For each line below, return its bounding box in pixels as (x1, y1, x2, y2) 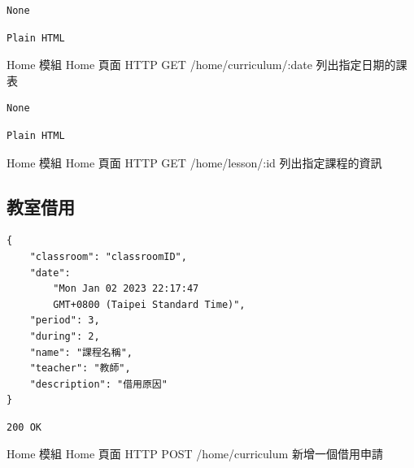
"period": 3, (29, 314, 100, 327)
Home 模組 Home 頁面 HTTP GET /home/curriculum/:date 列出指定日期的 (7, 56, 396, 73)
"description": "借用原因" (29, 378, 168, 390)
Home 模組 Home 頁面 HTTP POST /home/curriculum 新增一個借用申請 (7, 445, 383, 462)
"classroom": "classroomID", (29, 250, 187, 262)
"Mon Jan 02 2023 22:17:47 (53, 283, 199, 295)
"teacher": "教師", (29, 362, 131, 375)
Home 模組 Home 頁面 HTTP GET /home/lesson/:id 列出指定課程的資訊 (7, 154, 382, 171)
